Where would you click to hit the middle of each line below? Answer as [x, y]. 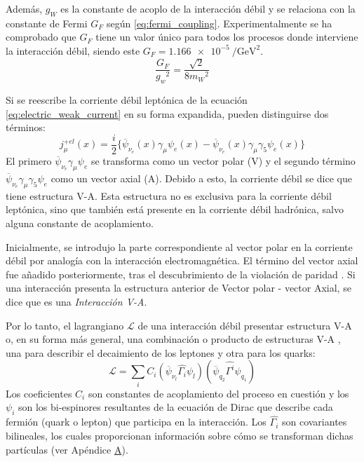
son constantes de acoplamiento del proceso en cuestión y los [218, 393]
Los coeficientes [39, 393]
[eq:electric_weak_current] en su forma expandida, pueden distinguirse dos [167, 113]
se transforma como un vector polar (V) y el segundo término [223, 161]
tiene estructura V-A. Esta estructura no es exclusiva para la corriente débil [169, 195]
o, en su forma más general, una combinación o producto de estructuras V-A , [173, 339]
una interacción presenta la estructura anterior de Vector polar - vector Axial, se [178, 288]
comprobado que [41, 37]
